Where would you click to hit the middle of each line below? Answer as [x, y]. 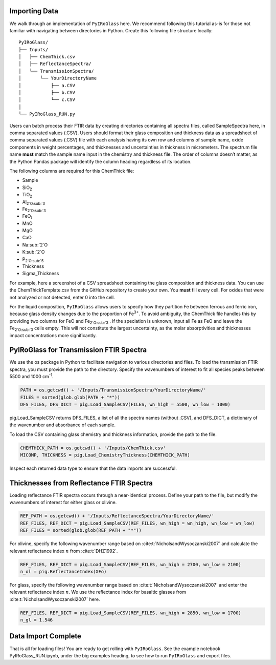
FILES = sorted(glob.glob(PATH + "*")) [70, 397]
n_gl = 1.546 [37, 620]
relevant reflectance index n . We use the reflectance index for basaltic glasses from [98, 592]
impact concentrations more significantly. [53, 335]
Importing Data [34, 11]
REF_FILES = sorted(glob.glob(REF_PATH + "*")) [81, 531]
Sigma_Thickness [41, 274]
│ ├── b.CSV [47, 93]
